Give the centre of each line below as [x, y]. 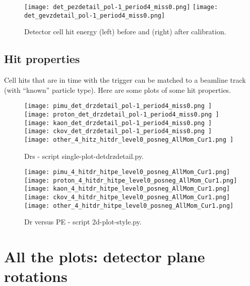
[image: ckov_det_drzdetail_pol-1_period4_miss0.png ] [118, 131]
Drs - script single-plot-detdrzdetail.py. [84, 156]
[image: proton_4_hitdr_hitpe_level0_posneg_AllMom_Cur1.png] [131, 180]
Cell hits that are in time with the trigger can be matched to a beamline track [125, 80]
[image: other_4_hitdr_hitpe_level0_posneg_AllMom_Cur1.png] [129, 206]
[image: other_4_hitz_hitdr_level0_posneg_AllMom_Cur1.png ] [129, 139]
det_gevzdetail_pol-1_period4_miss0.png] [95, 15]
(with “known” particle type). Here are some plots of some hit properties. [118, 90]
